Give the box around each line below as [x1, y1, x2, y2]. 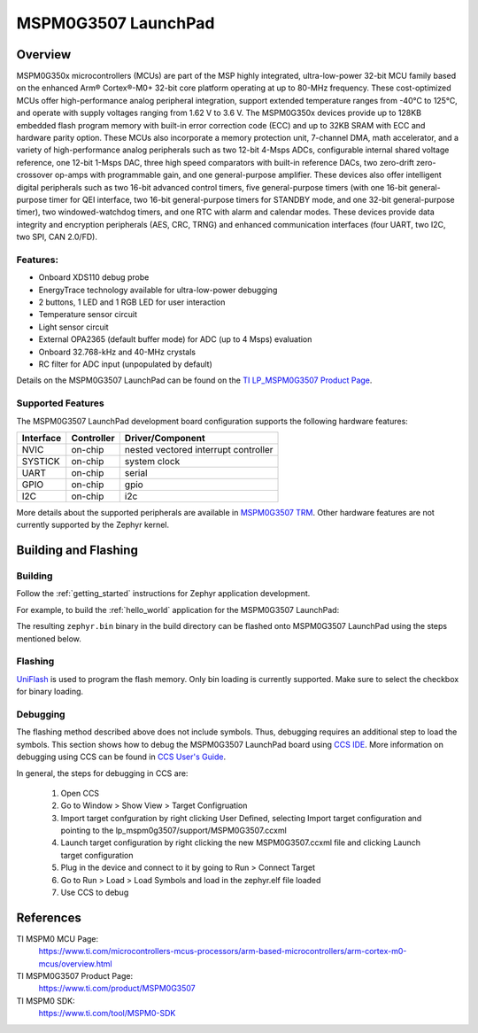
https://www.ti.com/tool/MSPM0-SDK [38, 1008, 176, 1019]
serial [124, 466, 148, 478]
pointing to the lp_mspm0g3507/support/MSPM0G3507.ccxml [60, 825, 287, 836]
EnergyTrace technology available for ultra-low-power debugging [38, 284, 278, 295]
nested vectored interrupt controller [124, 443, 274, 455]
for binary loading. [16, 687, 84, 697]
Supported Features [16, 397, 105, 409]
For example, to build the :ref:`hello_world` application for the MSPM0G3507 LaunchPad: [16, 604, 340, 615]
